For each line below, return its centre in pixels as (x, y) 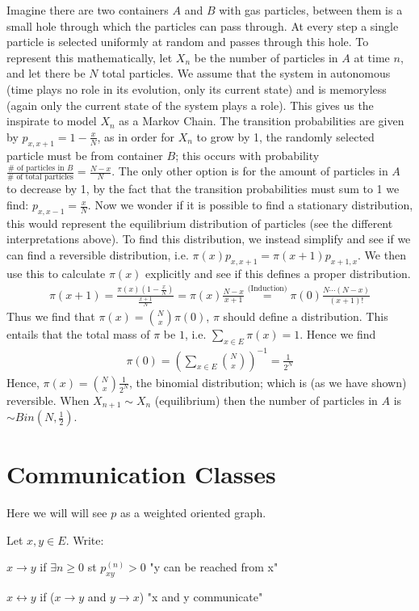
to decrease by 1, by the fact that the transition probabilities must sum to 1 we (203, 189)
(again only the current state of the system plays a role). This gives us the (190, 105)
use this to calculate (56, 273)
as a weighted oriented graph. (193, 513)
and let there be (46, 73)
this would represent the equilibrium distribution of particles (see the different (200, 223)
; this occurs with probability (247, 155)
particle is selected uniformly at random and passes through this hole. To (188, 42)
